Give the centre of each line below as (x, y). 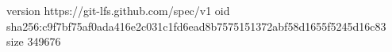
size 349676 (34, 41)
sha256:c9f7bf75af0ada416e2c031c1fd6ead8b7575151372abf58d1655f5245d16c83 (196, 26)
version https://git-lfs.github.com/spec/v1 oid (118, 10)
